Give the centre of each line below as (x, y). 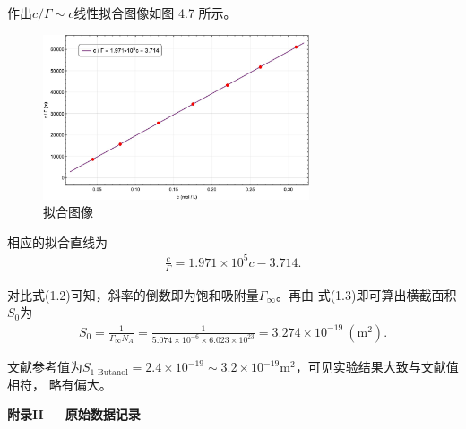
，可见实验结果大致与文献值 (377, 367)
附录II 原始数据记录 (74, 414)
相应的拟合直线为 (57, 241)
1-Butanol (109, 372)
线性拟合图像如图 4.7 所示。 (155, 13)
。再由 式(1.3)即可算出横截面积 (367, 294)
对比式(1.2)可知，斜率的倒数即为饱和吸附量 (133, 294)
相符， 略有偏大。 (60, 384)
